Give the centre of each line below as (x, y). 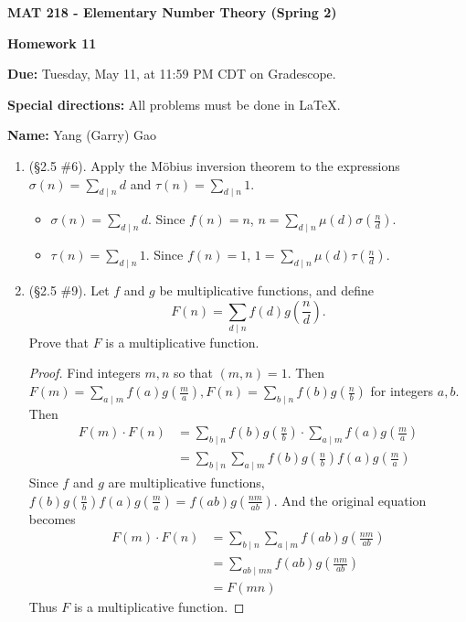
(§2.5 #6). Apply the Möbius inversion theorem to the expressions (214, 165)
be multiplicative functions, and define (267, 290)
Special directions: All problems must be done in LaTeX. (174, 104)
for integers (402, 391)
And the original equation (354, 500)
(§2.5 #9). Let (69, 290)
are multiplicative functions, (186, 483)
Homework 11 (52, 43)
